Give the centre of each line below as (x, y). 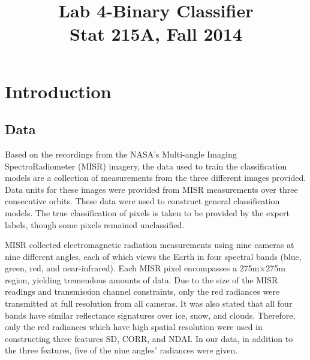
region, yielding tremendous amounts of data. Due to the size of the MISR (142, 279)
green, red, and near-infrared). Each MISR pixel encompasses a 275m (132, 268)
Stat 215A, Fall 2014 (156, 34)
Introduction (58, 91)
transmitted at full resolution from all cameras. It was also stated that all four (149, 303)
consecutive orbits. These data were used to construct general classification (142, 201)
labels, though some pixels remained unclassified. (95, 224)
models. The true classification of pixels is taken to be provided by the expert (147, 212)
